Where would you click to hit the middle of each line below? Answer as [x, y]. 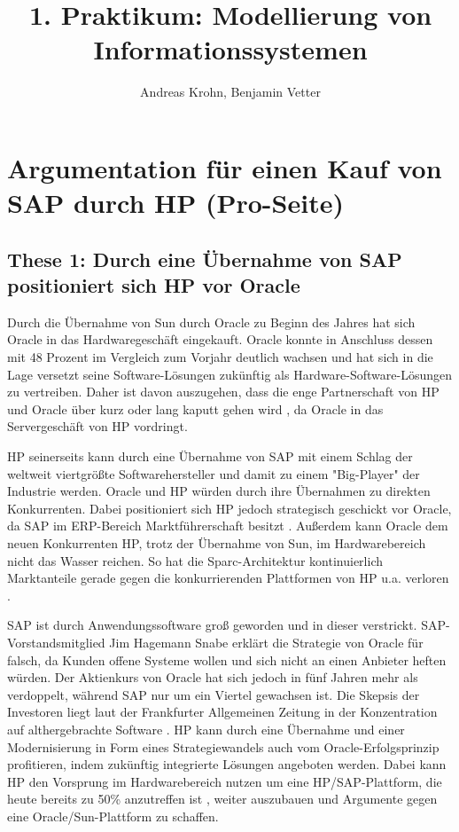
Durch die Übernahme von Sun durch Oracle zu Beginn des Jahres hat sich [211, 322]
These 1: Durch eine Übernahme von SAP [205, 259]
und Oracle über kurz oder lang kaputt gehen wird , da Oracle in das [195, 408]
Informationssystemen [230, 49]
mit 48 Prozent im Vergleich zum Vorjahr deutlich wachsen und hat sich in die [220, 357]
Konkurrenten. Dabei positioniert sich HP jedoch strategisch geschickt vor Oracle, [229, 508]
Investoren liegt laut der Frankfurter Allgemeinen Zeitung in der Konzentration [222, 712]
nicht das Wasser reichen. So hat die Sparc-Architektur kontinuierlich [195, 560]
